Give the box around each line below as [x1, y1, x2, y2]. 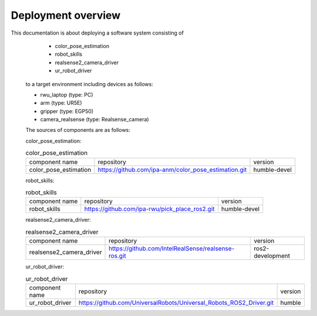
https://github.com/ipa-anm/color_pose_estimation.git [97, 165, 247, 174]
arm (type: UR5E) [40, 100, 82, 107]
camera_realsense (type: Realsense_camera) [40, 116, 149, 123]
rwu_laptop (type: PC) [40, 91, 93, 98]
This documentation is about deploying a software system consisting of [11, 29, 184, 36]
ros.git [109, 252, 126, 260]
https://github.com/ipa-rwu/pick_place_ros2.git [84, 205, 215, 213]
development [254, 252, 291, 260]
